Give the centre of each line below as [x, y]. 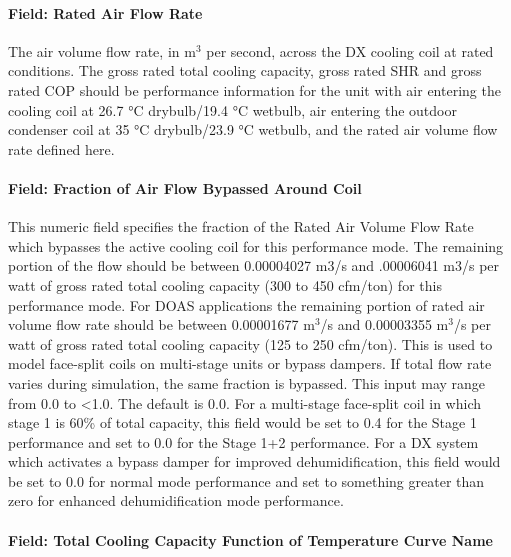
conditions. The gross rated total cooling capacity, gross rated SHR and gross [245, 70]
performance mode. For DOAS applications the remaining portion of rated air [246, 304]
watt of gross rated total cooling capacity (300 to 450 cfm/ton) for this [225, 284]
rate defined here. [61, 148]
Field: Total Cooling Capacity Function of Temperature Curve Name [250, 539]
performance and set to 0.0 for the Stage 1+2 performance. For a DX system [243, 441]
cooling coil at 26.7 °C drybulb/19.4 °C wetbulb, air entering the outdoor [232, 109]
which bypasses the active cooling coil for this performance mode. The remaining [256, 245]
